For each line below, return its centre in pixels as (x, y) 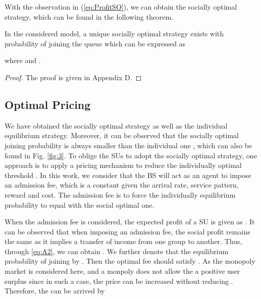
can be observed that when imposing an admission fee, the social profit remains (127, 231)
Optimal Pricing (48, 104)
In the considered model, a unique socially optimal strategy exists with (114, 34)
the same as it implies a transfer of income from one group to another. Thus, (123, 241)
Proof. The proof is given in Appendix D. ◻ (73, 77)
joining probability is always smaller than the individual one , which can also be (128, 145)
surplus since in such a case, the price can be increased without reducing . (119, 281)
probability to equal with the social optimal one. (80, 204)
